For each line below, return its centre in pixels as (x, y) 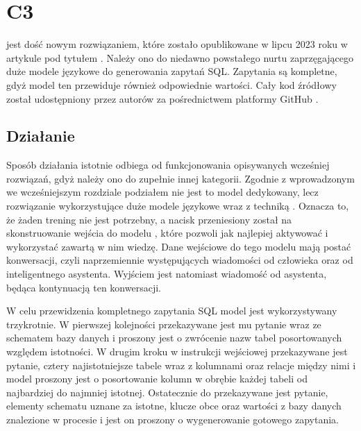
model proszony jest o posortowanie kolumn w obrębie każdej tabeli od (157, 379)
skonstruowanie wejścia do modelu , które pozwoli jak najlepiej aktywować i (167, 233)
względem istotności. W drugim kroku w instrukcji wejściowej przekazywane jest (177, 352)
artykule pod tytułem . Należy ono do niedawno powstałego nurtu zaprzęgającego (180, 57)
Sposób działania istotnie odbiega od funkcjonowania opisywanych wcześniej (168, 165)
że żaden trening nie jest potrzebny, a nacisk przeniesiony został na (149, 219)
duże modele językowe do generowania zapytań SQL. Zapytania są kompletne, (172, 71)
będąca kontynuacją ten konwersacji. (84, 287)
